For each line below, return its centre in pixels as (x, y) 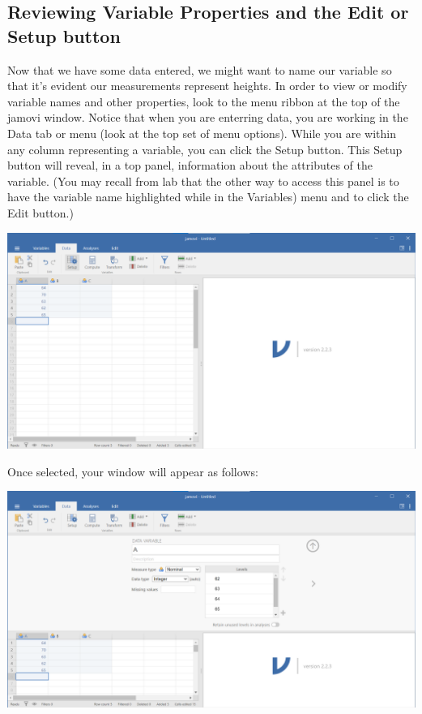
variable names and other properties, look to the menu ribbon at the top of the (204, 101)
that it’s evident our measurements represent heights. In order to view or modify (207, 86)
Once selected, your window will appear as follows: (133, 471)
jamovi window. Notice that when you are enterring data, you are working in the (208, 117)
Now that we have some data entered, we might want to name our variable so (200, 69)
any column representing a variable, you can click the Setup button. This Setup (205, 149)
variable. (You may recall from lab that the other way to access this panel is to (203, 181)
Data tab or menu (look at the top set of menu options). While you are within (202, 133)
